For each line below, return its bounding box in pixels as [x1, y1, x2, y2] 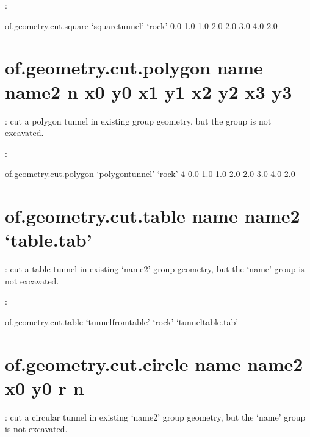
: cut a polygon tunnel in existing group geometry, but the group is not [5, 114, 272, 127]
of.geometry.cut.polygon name [5, 55, 263, 80]
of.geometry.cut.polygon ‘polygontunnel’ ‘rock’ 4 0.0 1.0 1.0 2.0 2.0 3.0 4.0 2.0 [5, 167, 295, 180]
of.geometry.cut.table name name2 [5, 203, 300, 228]
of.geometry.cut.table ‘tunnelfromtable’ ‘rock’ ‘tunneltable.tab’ [5, 315, 239, 328]
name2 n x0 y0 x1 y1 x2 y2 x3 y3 [5, 79, 292, 104]
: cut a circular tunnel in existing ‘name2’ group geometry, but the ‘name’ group [5, 410, 306, 423]
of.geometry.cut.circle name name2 [5, 351, 303, 376]
